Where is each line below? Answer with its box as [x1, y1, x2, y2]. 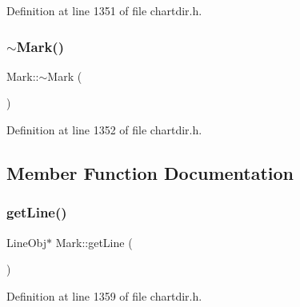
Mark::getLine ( [55, 233, 133, 250]
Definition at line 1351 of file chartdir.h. [6, 2, 202, 18]
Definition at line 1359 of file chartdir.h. [6, 287, 202, 304]
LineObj [6, 233, 46, 250]
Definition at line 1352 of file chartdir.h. [6, 122, 202, 138]
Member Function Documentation [6, 160, 294, 185]
